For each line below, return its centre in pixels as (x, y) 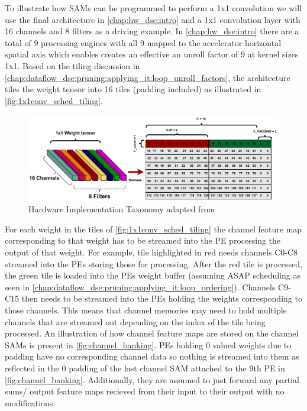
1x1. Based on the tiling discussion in (72, 65)
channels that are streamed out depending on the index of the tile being (135, 321)
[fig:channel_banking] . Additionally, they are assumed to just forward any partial (152, 379)
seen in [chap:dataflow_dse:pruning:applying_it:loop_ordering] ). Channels (140, 287)
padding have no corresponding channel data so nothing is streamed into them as (152, 356)
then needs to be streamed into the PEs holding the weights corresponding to (162, 298)
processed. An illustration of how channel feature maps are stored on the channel (152, 333)
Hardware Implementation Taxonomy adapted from (122, 209)
